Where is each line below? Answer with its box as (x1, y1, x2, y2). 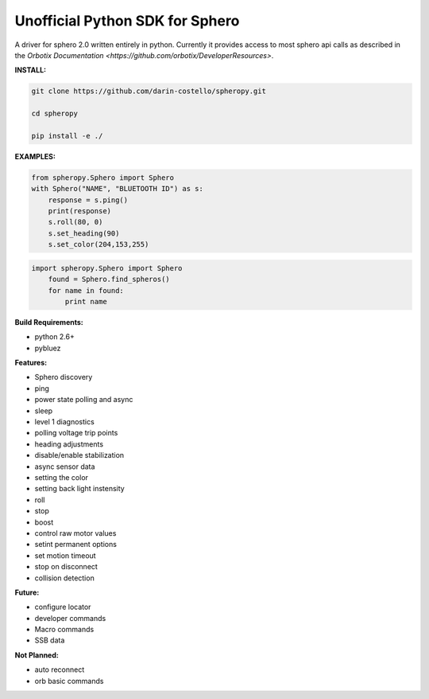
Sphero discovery (34, 373, 93, 382)
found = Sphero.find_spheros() (48, 275, 170, 284)
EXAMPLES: (14, 151, 56, 161)
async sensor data (34, 462, 95, 471)
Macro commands (34, 625, 95, 635)
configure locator (34, 602, 91, 612)
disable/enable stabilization (34, 451, 125, 460)
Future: (14, 588, 40, 597)
